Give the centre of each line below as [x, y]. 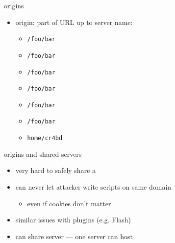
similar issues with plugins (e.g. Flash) [73, 220]
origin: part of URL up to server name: [74, 22]
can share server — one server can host [74, 236]
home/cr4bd [45, 138]
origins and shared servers [43, 154]
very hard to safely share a [56, 170]
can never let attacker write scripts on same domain [93, 186]
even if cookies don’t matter [69, 203]
